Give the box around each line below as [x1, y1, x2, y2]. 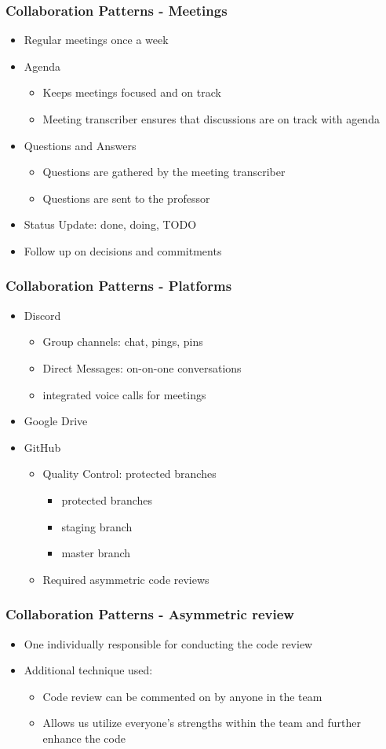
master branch [61, 545, 131, 561]
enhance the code [42, 729, 126, 746]
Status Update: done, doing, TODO [24, 216, 197, 233]
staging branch [61, 518, 133, 534]
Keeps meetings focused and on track [42, 84, 221, 101]
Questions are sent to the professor [42, 189, 210, 206]
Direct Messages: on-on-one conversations [42, 359, 242, 376]
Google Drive [24, 413, 88, 429]
